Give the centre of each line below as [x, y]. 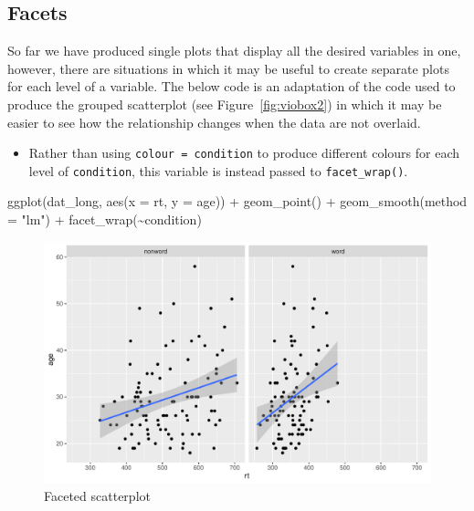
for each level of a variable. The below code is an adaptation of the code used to [232, 86]
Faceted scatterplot [97, 496]
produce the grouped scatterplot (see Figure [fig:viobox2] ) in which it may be [225, 104]
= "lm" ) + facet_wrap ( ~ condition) [105, 219]
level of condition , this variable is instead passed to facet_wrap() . [218, 170]
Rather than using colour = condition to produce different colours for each [244, 153]
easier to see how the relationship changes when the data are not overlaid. [214, 122]
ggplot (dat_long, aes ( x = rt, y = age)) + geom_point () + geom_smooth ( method [237, 201]
